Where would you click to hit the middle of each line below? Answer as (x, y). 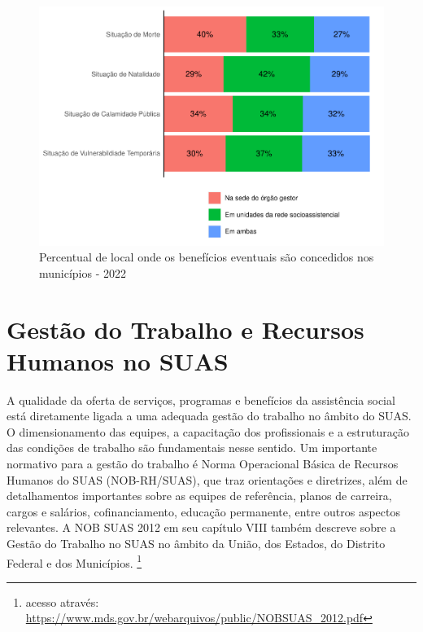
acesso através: (62, 601)
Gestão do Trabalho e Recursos (185, 329)
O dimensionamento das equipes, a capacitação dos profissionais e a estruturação (208, 431)
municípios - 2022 (83, 272)
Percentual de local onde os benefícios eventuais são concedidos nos (207, 257)
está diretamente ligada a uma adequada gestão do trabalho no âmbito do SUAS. (209, 416)
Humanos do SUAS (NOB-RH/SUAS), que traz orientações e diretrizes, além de (207, 479)
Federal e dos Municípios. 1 (74, 561)
